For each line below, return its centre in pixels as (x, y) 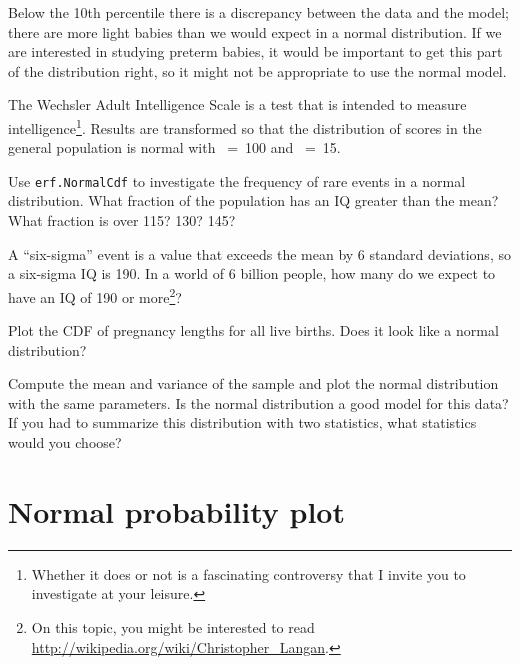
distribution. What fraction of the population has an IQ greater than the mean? (253, 200)
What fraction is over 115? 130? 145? (122, 220)
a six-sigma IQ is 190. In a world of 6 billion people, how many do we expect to (252, 273)
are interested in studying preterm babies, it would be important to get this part (255, 51)
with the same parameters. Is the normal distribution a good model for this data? (258, 402)
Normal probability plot (176, 510)
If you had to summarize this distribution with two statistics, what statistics (242, 422)
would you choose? (65, 442)
